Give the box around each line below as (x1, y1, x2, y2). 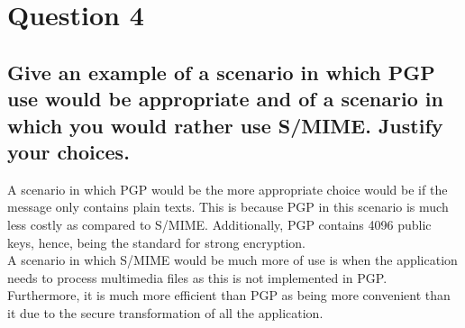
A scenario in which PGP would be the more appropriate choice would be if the (7, 179, 448, 198)
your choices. (7, 137, 130, 165)
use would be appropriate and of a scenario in (7, 85, 443, 113)
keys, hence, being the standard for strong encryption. (7, 232, 305, 251)
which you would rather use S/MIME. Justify (7, 111, 443, 139)
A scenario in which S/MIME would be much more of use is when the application (7, 251, 458, 269)
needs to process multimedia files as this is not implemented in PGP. (7, 268, 387, 287)
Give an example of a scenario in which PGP (7, 58, 435, 86)
